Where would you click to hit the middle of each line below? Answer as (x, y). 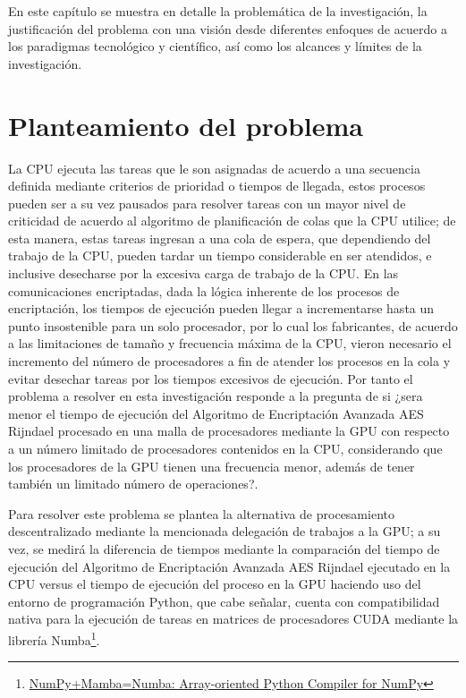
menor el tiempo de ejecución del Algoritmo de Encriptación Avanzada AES (216, 413)
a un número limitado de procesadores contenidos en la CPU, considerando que (225, 448)
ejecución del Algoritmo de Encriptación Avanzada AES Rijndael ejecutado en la (229, 566)
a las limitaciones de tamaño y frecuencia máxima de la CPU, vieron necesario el (230, 343)
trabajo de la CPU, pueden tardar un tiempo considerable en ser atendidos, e (220, 255)
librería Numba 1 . (54, 638)
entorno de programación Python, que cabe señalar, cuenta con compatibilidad (224, 601)
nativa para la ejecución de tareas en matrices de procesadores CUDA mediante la (233, 619)
